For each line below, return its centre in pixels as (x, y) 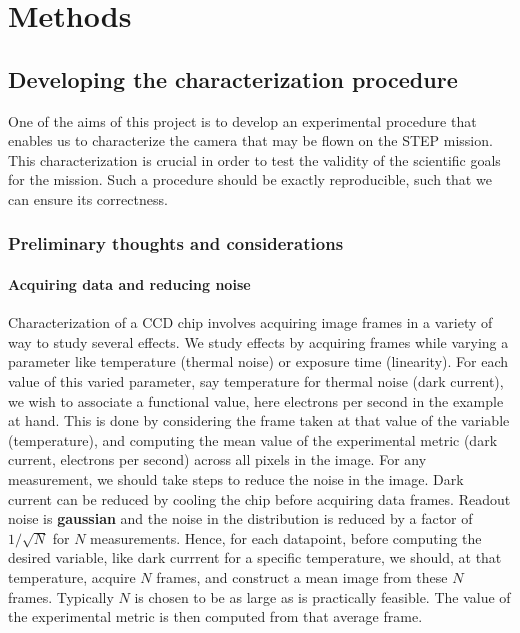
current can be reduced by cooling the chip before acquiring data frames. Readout (259, 498)
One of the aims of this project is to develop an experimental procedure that (242, 120)
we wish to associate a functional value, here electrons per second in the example (256, 400)
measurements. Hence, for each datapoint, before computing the (286, 537)
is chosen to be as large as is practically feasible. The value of (322, 596)
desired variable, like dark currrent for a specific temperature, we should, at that (255, 557)
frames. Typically (61, 596)
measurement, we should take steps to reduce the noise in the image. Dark (236, 478)
